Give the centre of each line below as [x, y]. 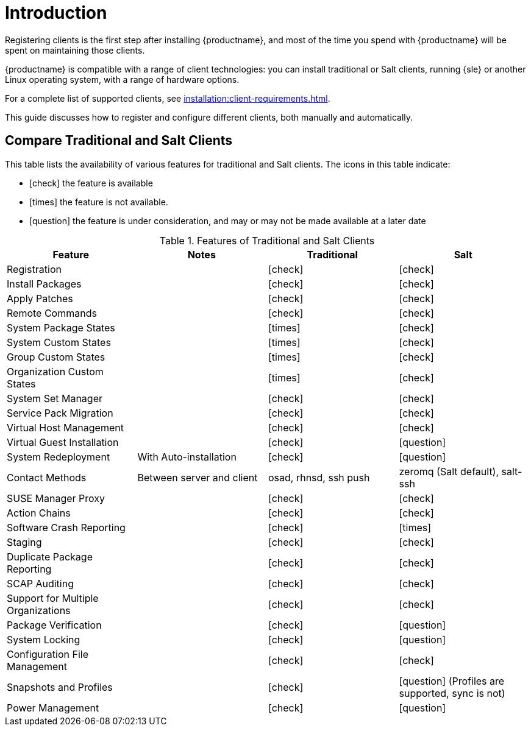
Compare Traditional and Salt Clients [119, 141]
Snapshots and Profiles [60, 687]
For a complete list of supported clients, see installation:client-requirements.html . [168, 98]
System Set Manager [55, 398]
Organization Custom [55, 371]
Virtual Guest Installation [63, 442]
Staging [24, 542]
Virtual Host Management [65, 427]
